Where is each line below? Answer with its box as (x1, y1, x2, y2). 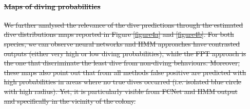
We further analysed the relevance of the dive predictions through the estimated (4, 19, 243, 30)
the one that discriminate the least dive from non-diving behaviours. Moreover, (4, 58, 240, 68)
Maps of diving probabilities (4, 1, 101, 11)
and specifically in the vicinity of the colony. (4, 95, 136, 106)
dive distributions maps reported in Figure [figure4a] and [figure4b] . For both (4, 29, 234, 39)
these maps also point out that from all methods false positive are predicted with (4, 67, 246, 77)
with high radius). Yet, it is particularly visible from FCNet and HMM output (4, 86, 238, 96)
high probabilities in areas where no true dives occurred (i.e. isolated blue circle (4, 77, 242, 87)
